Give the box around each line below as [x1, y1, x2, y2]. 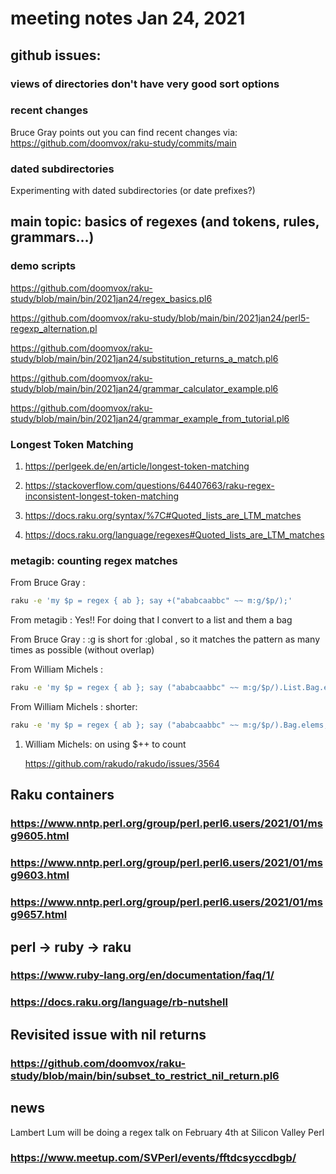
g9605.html [10, 829, 70, 843]
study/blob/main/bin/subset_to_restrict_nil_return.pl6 [10, 1068, 280, 1082]
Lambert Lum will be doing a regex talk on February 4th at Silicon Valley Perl [10, 1126, 325, 1138]
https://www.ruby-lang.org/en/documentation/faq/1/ [10, 968, 275, 982]
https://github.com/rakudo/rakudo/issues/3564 [24, 758, 220, 769]
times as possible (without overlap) [10, 644, 155, 656]
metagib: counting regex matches [10, 554, 178, 567]
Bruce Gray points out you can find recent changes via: [10, 126, 238, 138]
